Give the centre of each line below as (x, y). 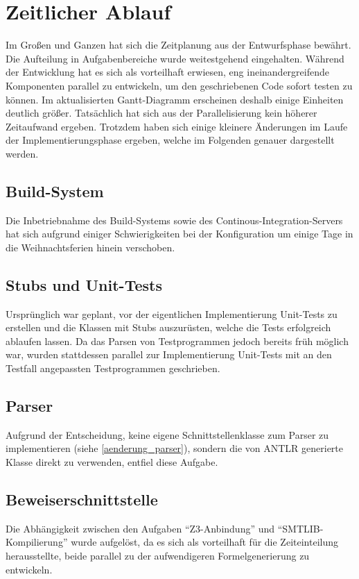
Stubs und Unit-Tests (84, 284)
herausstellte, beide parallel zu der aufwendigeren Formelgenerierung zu (158, 555)
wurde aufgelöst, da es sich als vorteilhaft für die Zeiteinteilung (204, 542)
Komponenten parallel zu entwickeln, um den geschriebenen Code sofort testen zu (179, 85)
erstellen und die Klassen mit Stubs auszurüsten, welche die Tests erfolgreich (168, 327)
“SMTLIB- (300, 528)
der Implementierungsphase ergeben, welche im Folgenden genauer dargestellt (170, 140)
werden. (22, 153)
